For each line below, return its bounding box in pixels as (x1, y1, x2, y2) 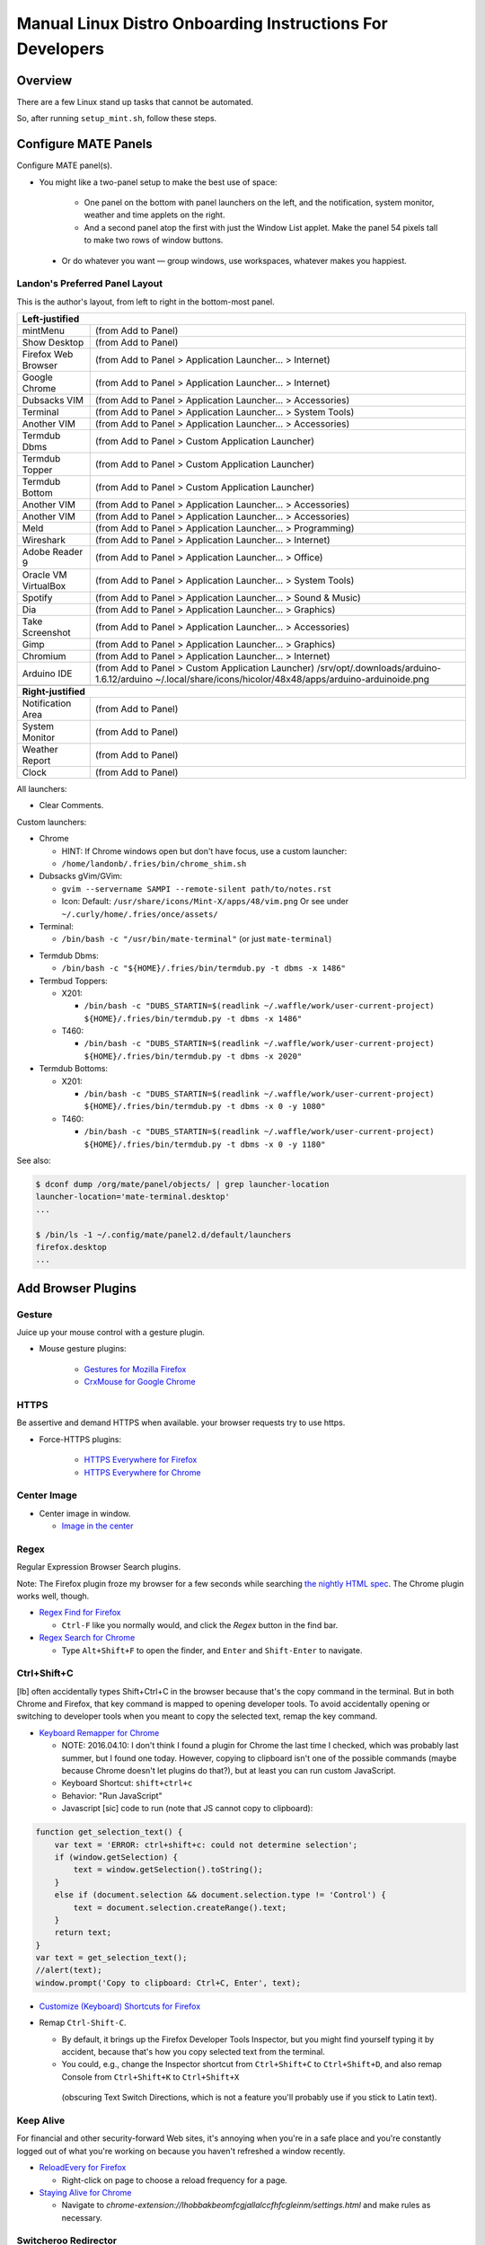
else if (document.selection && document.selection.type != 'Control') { (54, 1890, 386, 1900)
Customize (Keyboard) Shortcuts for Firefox (39, 2001, 201, 2012)
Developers (16, 39, 105, 58)
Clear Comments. (39, 800, 104, 811)
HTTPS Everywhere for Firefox (84, 1455, 198, 1466)
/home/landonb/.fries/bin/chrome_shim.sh (61, 858, 247, 868)
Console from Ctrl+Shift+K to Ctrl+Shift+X (61, 2071, 240, 2082)
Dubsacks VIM (22, 394, 84, 407)
